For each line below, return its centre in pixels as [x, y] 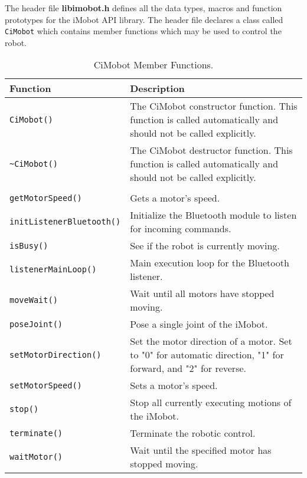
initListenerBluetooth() [65, 222]
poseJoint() [36, 324]
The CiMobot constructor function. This [214, 106]
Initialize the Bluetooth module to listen [213, 215]
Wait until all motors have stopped [202, 294]
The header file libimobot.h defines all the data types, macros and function [143, 8]
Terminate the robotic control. [193, 433]
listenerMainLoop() [53, 270]
